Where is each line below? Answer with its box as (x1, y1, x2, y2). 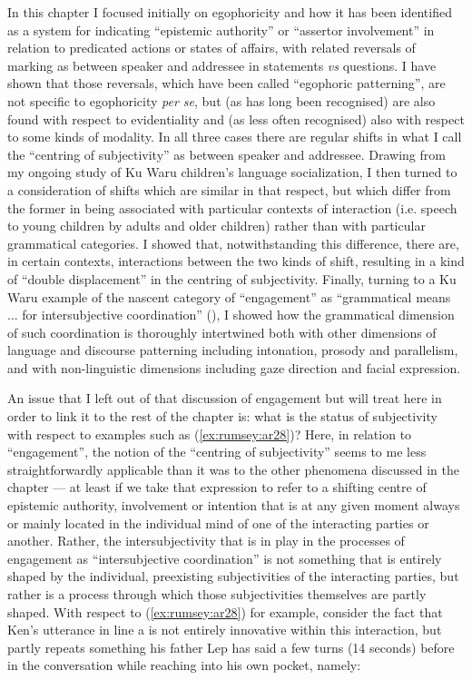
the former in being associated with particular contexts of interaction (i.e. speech (7, 198, 457, 217)
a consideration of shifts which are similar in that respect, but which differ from (7, 180, 451, 199)
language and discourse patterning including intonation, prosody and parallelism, (7, 340, 458, 360)
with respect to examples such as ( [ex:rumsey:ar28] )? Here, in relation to (7, 424, 412, 443)
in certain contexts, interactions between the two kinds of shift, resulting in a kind (7, 251, 465, 271)
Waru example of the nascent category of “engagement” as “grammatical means (7, 287, 451, 306)
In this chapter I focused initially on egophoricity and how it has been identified (7, 3, 452, 21)
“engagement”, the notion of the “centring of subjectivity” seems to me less (7, 442, 427, 461)
